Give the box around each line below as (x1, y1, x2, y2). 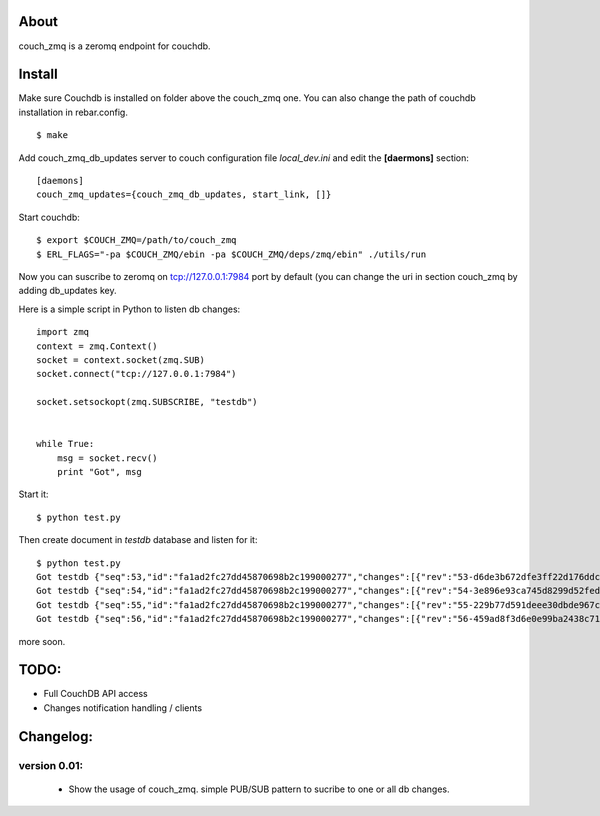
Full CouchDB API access (43, 688, 149, 700)
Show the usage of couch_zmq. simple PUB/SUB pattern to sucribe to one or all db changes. (68, 783, 450, 795)
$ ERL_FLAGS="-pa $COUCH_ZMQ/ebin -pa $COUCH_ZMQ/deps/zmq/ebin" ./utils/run (36, 248, 427, 260)
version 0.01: (18, 758, 84, 772)
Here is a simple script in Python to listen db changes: (18, 303, 241, 315)
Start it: (18, 488, 49, 500)
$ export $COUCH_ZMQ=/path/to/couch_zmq (36, 235, 237, 246)
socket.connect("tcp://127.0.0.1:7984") (36, 368, 237, 380)
